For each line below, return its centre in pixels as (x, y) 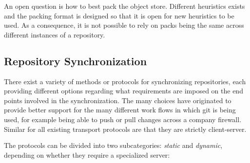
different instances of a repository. (55, 34)
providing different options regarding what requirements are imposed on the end (124, 91)
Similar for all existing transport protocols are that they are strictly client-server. (125, 129)
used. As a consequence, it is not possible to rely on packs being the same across (124, 25)
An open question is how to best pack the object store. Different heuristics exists (125, 6)
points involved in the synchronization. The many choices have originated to (118, 100)
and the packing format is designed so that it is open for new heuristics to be (119, 15)
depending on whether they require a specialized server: (87, 154)
